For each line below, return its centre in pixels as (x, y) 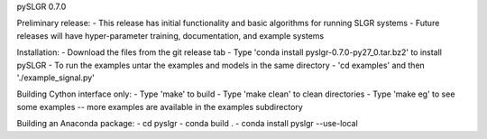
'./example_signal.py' (55, 78)
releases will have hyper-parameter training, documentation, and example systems (170, 35)
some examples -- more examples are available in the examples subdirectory (160, 107)
